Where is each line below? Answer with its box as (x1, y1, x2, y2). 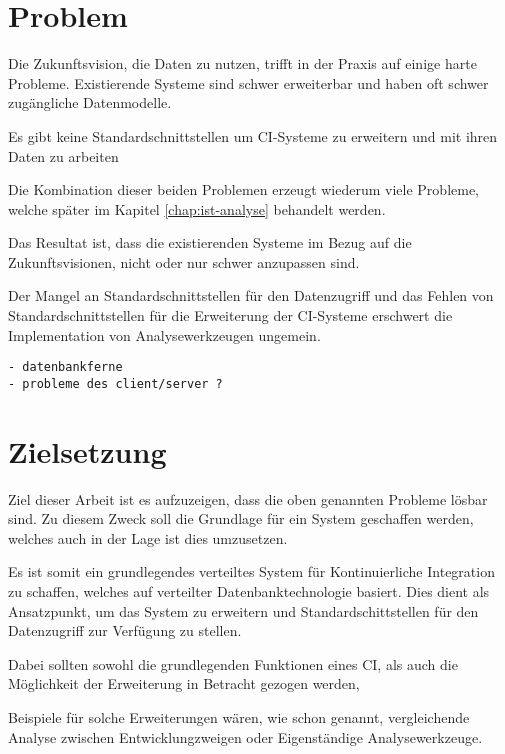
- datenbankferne (8, 360, 123, 375)
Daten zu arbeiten (8, 145, 119, 166)
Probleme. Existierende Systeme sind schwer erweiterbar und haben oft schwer (8, 72, 489, 93)
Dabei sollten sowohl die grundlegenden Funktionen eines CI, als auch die (8, 653, 458, 674)
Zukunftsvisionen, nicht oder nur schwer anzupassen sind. (8, 251, 360, 272)
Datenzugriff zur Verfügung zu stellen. (8, 620, 242, 641)
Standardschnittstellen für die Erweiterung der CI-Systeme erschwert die (8, 305, 453, 326)
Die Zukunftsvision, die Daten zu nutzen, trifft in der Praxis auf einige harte (8, 53, 477, 74)
